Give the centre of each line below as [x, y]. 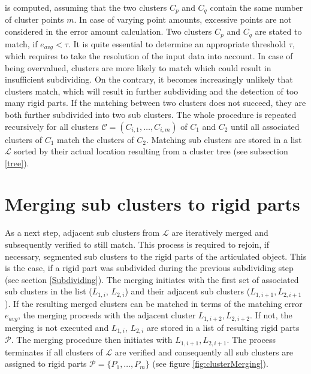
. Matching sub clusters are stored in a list [224, 139]
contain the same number [256, 7]
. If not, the [271, 315]
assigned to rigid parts [46, 364]
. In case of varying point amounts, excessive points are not [183, 19]
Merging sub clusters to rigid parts [153, 204]
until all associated [265, 126]
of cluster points [34, 19]
